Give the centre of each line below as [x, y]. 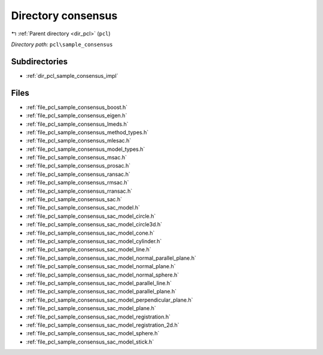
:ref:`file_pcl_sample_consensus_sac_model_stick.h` [90, 342]
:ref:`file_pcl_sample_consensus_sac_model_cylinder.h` [94, 241]
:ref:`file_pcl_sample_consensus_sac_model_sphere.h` [93, 333]
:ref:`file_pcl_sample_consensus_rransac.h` [79, 191]
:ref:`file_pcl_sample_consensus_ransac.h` [78, 174]
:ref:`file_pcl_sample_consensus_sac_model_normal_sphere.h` [103, 275]
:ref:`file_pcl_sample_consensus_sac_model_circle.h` [91, 216]
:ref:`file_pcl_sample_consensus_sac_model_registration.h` [98, 317]
